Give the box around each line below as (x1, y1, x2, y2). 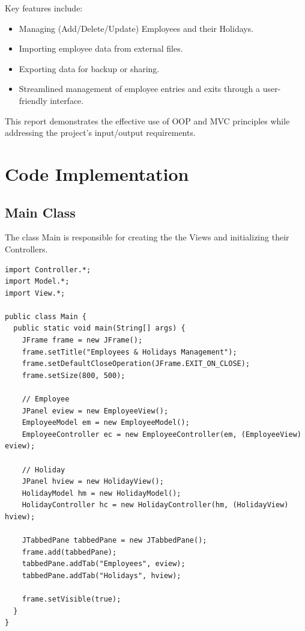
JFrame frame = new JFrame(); (22, 336, 143, 345)
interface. (50, 94, 84, 106)
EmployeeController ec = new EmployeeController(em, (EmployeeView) (22, 430, 301, 439)
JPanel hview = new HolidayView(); (22, 477, 164, 486)
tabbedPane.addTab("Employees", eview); (22, 559, 186, 569)
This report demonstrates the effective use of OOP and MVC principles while (5, 114, 290, 127)
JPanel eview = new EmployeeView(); (22, 406, 169, 415)
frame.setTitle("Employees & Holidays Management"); (22, 347, 237, 356)
